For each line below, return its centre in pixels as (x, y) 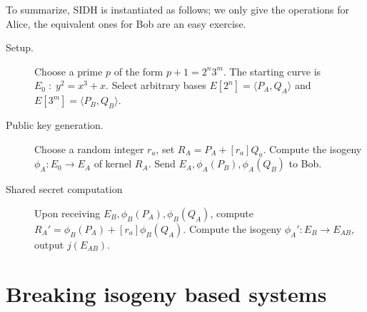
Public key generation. (55, 124)
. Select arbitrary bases (156, 85)
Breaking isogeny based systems (166, 293)
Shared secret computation (64, 189)
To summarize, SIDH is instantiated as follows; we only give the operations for (178, 9)
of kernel (113, 163)
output (49, 244)
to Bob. (305, 163)
